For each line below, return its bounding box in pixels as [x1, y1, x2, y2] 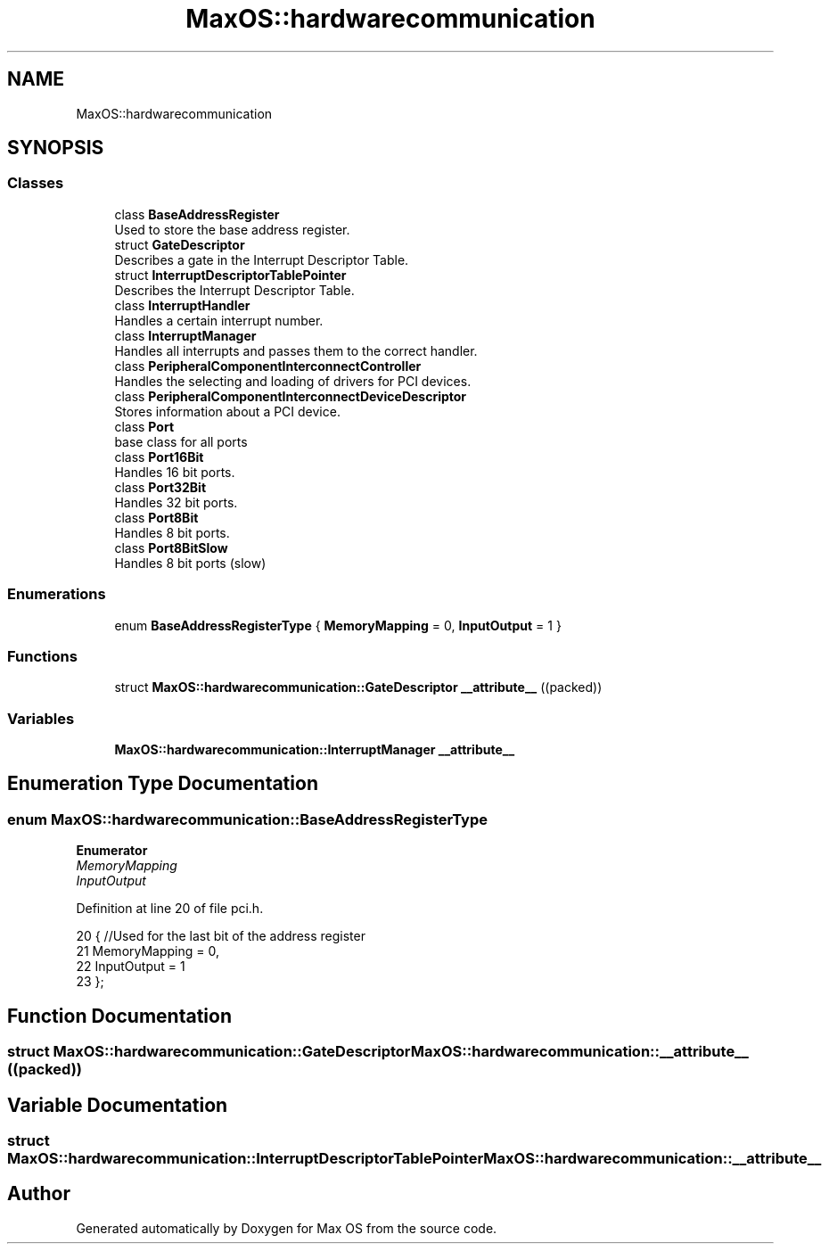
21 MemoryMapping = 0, [76, 943, 220, 959]
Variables [7, 709, 75, 728]
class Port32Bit [114, 479, 207, 495]
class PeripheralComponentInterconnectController [114, 358, 422, 374]
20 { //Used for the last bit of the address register [76, 928, 365, 944]
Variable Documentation [7, 1093, 228, 1116]
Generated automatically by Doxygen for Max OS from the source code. [76, 1220, 497, 1236]
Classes [7, 174, 64, 193]
